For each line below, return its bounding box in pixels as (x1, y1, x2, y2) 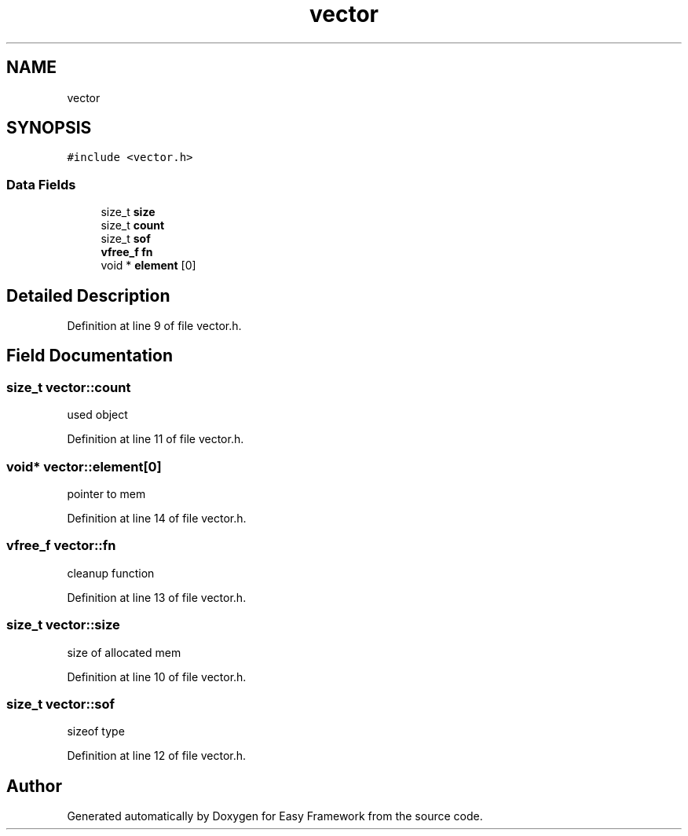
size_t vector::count (6, 379, 131, 395)
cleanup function (67, 566, 155, 580)
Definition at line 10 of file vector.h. (67, 669, 247, 684)
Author (6, 775, 62, 796)
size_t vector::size (6, 617, 120, 633)
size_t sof (101, 232, 151, 246)
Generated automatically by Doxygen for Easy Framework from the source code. (67, 809, 483, 823)
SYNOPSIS (6, 118, 92, 138)
